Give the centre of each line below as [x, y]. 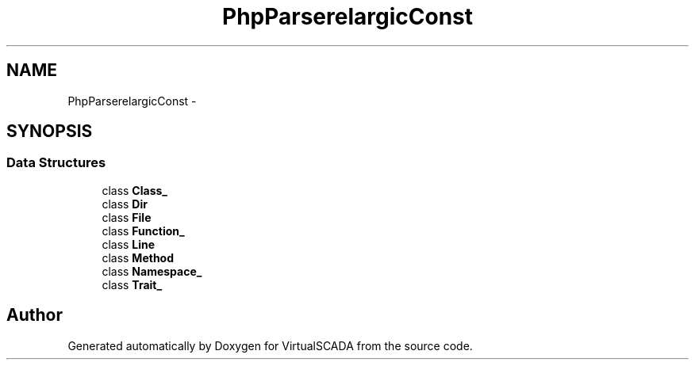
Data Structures [56, 163]
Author [35, 315]
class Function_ [143, 231]
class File [127, 217]
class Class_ [134, 190]
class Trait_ [132, 284]
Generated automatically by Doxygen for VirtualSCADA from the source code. [270, 345]
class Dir [125, 204]
